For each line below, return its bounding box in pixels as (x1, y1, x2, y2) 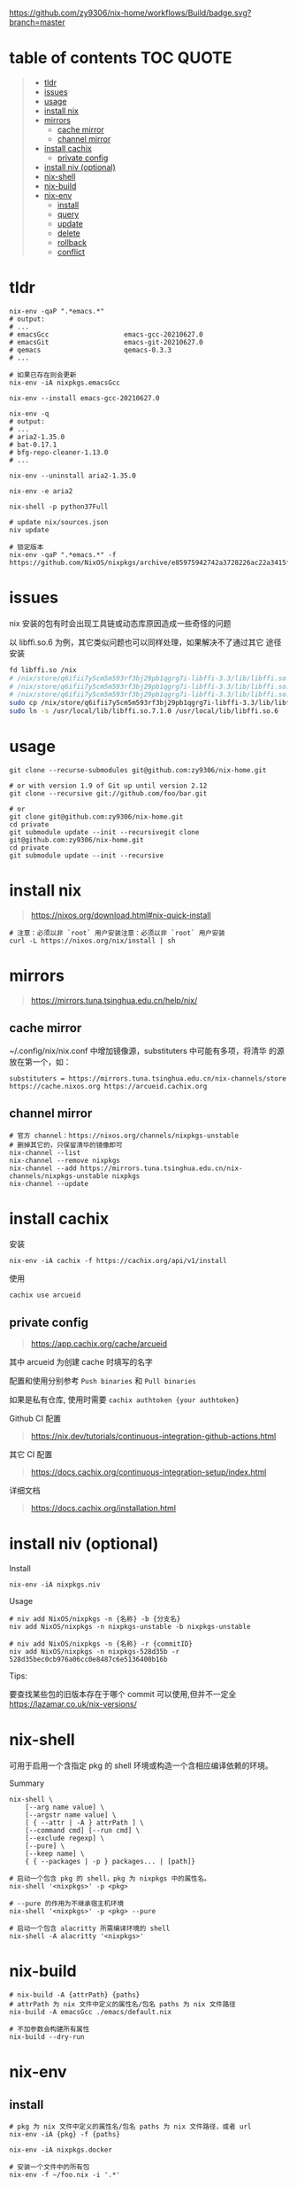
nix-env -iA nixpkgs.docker (9, 2145, 113, 2155)
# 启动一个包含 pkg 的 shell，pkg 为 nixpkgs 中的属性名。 (9, 1874, 211, 1883)
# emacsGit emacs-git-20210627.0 (9, 337, 203, 346)
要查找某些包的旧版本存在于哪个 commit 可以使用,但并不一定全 (9, 1689, 237, 1700)
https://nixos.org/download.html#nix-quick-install (30, 910, 211, 920)
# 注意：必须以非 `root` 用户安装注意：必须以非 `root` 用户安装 (9, 928, 225, 937)
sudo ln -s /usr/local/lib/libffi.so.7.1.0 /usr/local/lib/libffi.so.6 (9, 707, 278, 716)
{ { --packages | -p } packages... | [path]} (25, 1857, 196, 1866)
